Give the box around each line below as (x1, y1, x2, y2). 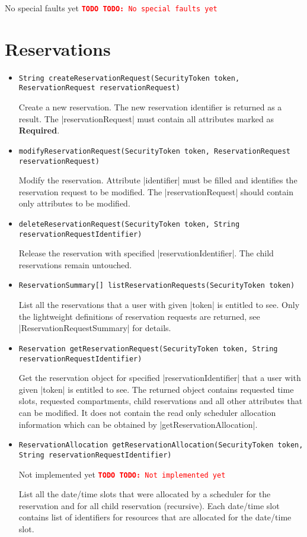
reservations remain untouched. (18, 258, 132, 271)
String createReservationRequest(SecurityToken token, (18, 74, 240, 82)
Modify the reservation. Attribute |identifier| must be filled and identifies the (18, 174, 298, 186)
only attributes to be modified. (18, 197, 130, 209)
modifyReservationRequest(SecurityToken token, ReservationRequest (18, 147, 290, 155)
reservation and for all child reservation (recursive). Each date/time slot (18, 499, 280, 511)
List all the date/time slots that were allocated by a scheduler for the (18, 488, 271, 500)
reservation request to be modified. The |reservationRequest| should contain (18, 185, 293, 198)
